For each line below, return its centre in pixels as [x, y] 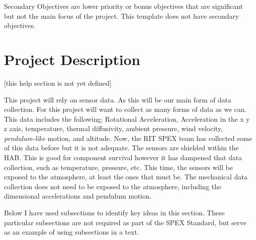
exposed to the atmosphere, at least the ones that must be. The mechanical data [126, 177]
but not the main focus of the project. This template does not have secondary [122, 16]
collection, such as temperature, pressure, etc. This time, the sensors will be [118, 167]
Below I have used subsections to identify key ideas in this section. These [114, 213]
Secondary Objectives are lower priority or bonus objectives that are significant [124, 6]
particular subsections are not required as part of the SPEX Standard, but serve [125, 222]
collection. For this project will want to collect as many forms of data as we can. [125, 109]
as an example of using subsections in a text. [72, 232]
